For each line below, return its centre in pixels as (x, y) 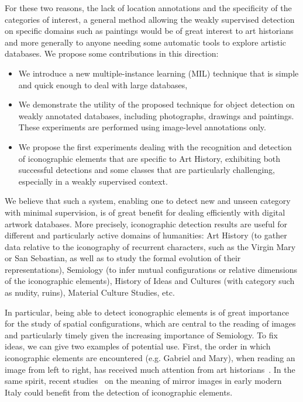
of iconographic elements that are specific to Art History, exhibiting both (149, 158)
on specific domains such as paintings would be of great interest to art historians (149, 31)
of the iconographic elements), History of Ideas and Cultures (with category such (150, 281)
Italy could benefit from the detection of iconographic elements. (119, 392)
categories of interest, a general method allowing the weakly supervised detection (150, 19)
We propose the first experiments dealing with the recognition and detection (155, 146)
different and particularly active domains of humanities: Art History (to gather (146, 235)
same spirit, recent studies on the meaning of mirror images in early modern (143, 381)
